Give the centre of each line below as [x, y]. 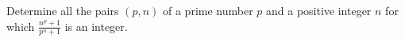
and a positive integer [319, 10]
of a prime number [208, 10]
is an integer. [96, 26]
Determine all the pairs [63, 10]
